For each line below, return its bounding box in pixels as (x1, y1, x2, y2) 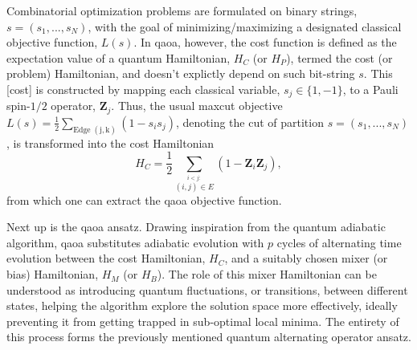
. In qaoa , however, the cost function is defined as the (133, 34, 397, 51)
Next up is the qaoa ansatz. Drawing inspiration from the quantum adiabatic (6, 218, 386, 235)
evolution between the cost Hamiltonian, (6, 250, 206, 267)
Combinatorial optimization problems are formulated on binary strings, (6, 2, 358, 18)
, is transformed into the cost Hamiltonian (6, 134, 215, 151)
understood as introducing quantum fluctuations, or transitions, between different (6, 281, 408, 298)
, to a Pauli (342, 80, 399, 97)
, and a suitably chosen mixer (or (224, 250, 388, 267)
